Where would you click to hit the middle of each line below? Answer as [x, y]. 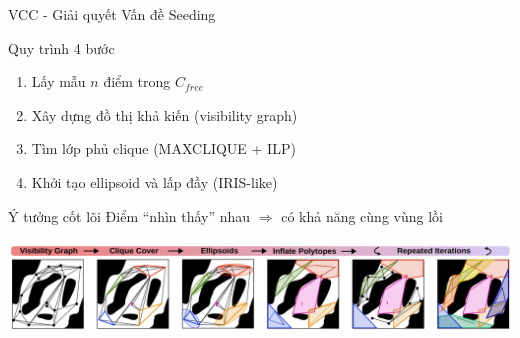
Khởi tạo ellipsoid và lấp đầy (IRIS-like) [154, 181]
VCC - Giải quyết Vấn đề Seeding [112, 14]
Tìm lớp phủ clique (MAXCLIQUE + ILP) [163, 148]
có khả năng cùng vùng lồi [362, 215]
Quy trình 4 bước [61, 47]
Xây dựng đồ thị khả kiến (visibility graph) [164, 114]
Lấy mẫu [58, 81]
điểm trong [137, 81]
